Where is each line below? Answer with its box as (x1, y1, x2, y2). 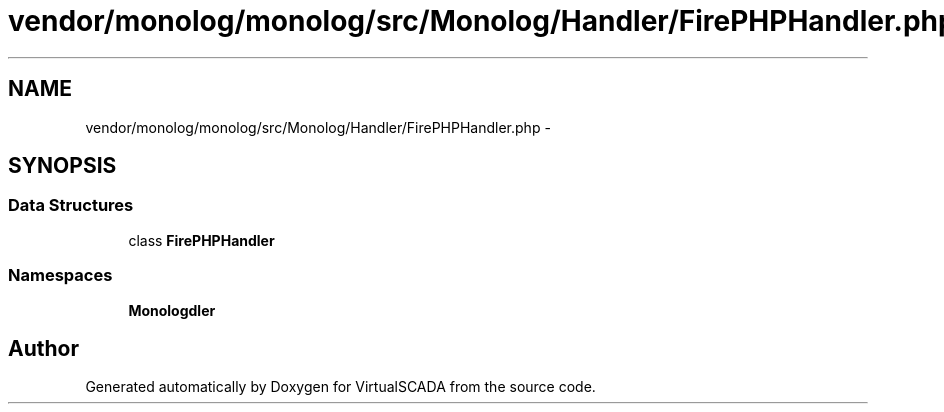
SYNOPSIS (8, 153, 117, 179)
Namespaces (8, 265, 113, 286)
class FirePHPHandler (128, 231, 275, 249)
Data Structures (8, 195, 134, 216)
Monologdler (128, 301, 216, 319)
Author (8, 335, 79, 361)
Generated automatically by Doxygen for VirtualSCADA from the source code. (85, 378, 596, 396)
